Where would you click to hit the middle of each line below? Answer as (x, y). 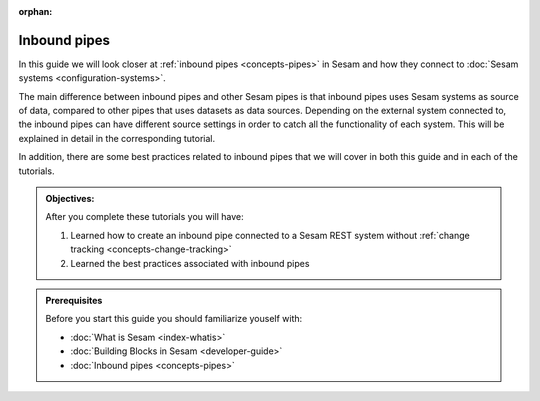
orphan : (35, 11)
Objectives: (70, 199)
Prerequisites (74, 300)
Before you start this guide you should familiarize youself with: (174, 319)
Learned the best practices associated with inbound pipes (190, 263)
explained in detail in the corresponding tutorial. (117, 138)
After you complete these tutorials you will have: (144, 217)
